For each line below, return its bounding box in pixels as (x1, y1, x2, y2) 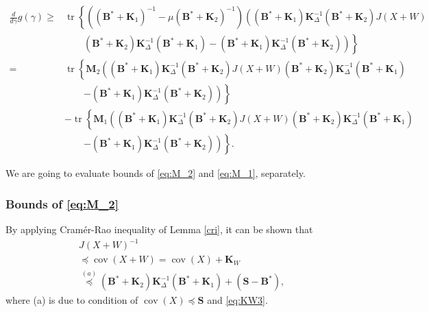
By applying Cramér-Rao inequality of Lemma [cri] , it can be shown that (5, 222, 313, 236)
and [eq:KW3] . (207, 293, 268, 307)
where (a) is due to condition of (5, 293, 138, 307)
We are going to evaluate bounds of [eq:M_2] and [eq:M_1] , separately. (5, 166, 306, 180)
